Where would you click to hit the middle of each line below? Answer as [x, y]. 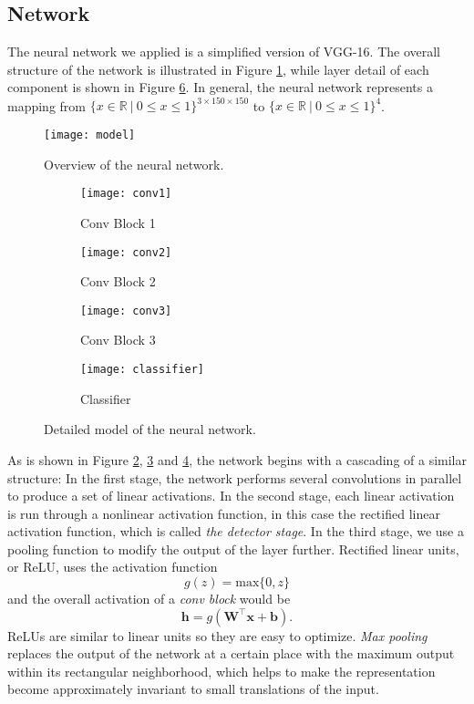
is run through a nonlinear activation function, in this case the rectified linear [224, 513]
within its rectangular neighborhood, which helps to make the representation [222, 671]
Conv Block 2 [118, 281]
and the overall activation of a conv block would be [149, 599]
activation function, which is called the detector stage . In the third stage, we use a [236, 531]
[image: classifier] [143, 370]
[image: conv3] [126, 311]
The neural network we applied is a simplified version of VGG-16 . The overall [224, 52]
